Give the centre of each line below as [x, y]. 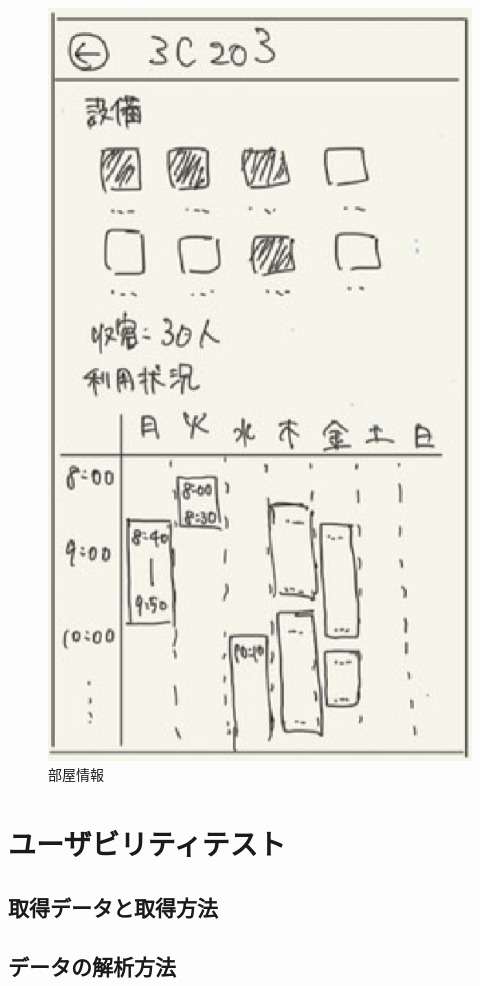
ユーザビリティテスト [147, 843]
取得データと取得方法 [113, 906]
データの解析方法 [92, 965]
